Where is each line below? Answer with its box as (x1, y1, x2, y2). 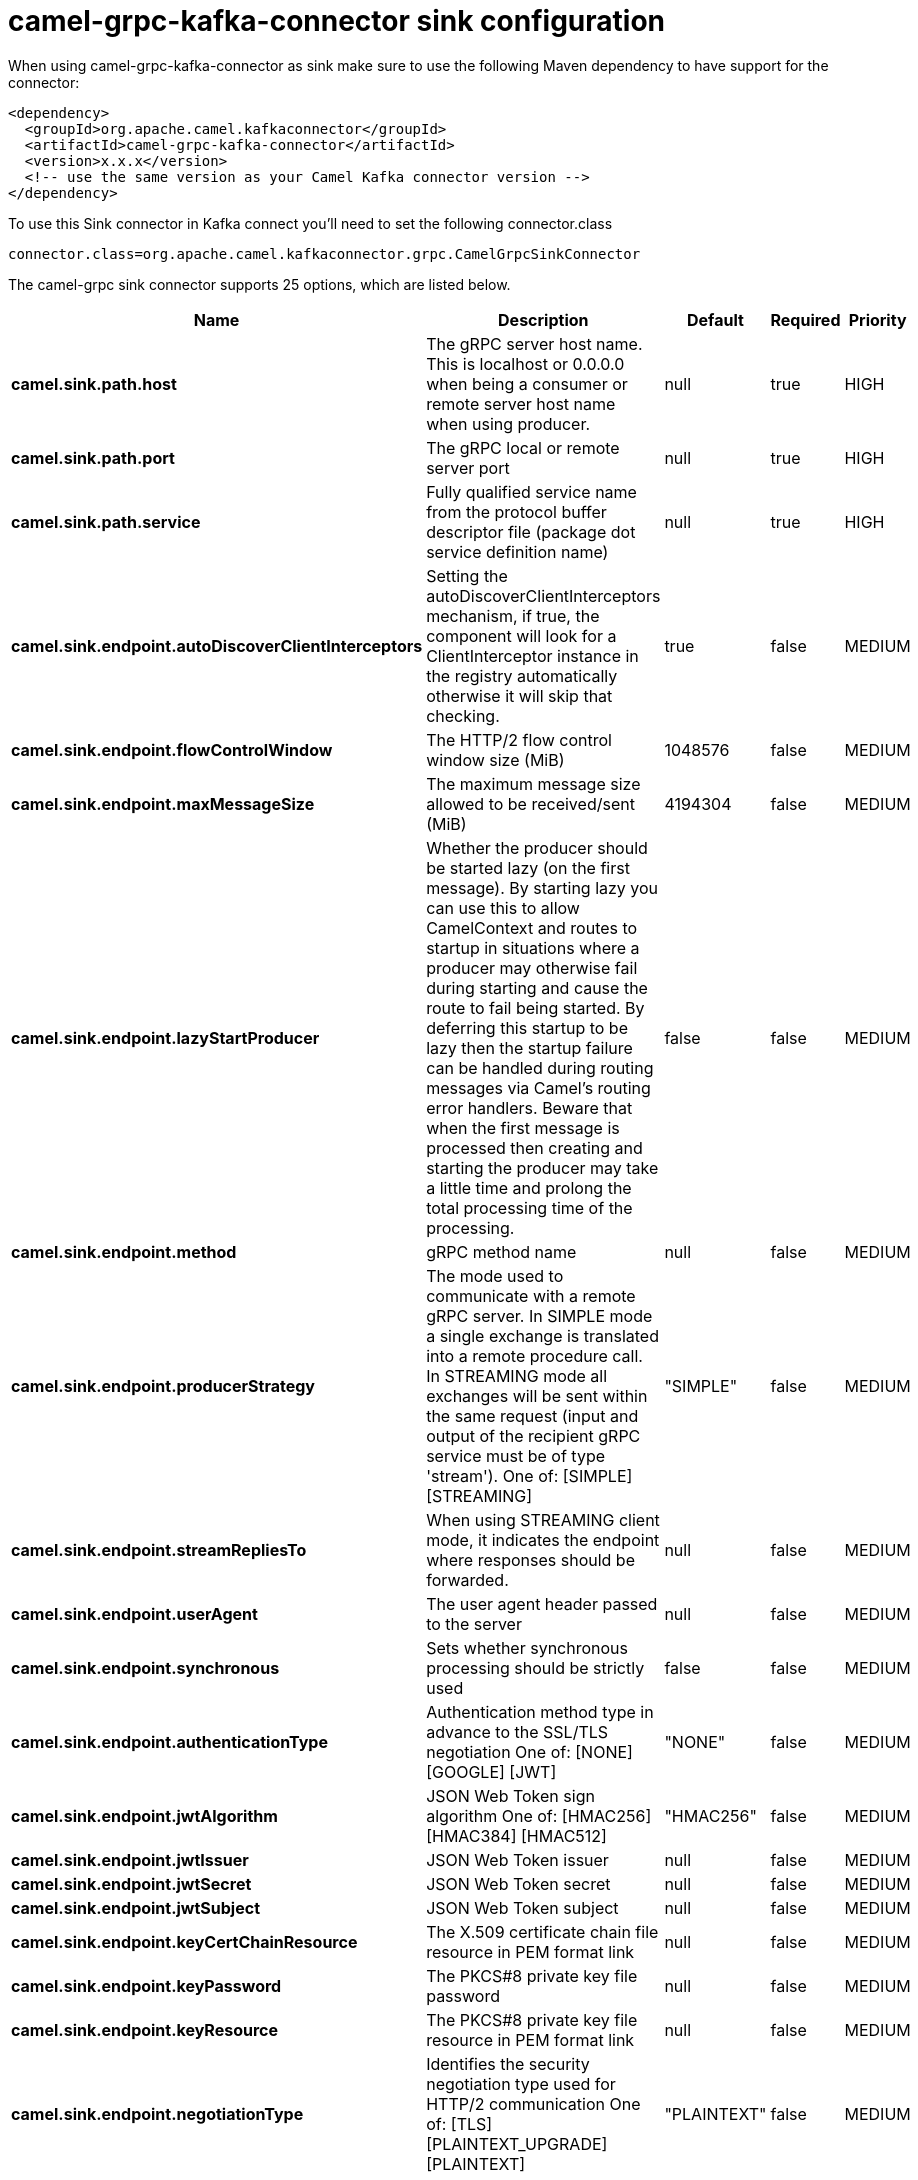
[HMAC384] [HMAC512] (426, 1825, 607, 1846)
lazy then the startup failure (426, 1037, 633, 1058)
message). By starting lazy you (426, 877, 659, 898)
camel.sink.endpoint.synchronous (11, 1657, 280, 1678)
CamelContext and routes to (426, 917, 638, 938)
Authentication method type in (426, 1701, 654, 1722)
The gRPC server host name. (426, 333, 643, 354)
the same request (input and (426, 1405, 639, 1426)
